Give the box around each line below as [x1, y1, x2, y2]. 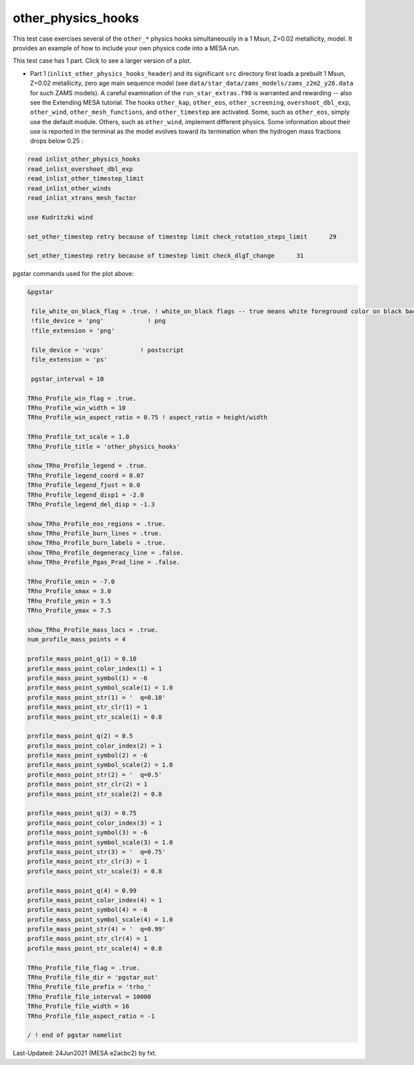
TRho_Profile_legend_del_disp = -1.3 [27, 500, 155, 508]
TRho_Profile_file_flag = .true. [27, 964, 141, 972]
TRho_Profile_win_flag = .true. [27, 394, 137, 402]
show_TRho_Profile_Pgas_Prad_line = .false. [27, 559, 181, 566]
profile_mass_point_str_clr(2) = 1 [27, 780, 148, 788]
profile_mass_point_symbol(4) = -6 [27, 906, 148, 914]
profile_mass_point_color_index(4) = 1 [27, 896, 162, 904]
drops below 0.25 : [30, 137, 83, 145]
